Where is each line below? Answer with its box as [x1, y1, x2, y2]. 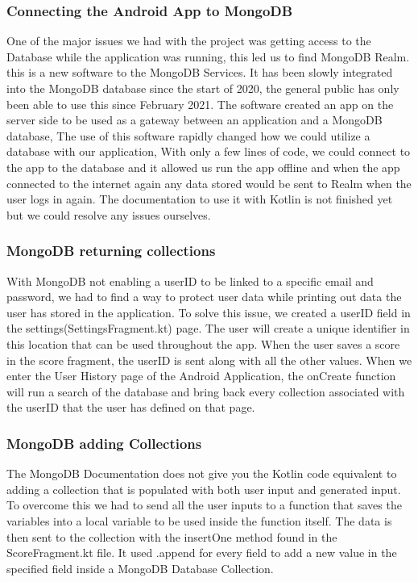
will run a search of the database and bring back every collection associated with [6, 383, 405, 400]
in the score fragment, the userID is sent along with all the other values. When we [6, 351, 412, 368]
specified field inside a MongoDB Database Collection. [6, 559, 274, 576]
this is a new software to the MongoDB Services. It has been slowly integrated [6, 64, 393, 81]
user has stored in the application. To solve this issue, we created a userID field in [6, 304, 411, 320]
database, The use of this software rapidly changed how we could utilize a [6, 127, 370, 144]
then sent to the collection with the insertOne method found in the [6, 528, 337, 545]
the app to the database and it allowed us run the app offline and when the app [6, 158, 400, 175]
